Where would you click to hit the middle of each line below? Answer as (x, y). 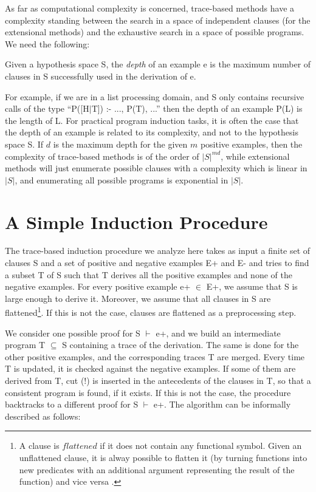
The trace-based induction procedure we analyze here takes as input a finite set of (158, 251)
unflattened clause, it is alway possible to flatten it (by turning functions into (163, 457)
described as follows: (43, 416)
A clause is (39, 446)
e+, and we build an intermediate (218, 333)
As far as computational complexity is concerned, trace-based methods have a (150, 8)
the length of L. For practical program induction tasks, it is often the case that (152, 120)
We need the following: (47, 43)
